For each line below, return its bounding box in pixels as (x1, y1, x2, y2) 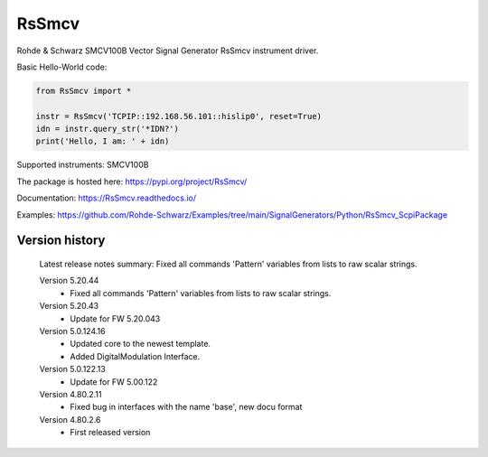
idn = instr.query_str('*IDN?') (35, 124, 180, 135)
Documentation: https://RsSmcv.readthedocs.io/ (16, 192, 196, 203)
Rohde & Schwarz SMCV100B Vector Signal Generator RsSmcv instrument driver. (16, 45, 319, 56)
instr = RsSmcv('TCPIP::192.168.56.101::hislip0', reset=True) (35, 111, 323, 121)
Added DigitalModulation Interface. (70, 350, 201, 361)
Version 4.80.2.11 (39, 388, 102, 399)
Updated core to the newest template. (70, 339, 211, 350)
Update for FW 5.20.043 (70, 312, 161, 324)
